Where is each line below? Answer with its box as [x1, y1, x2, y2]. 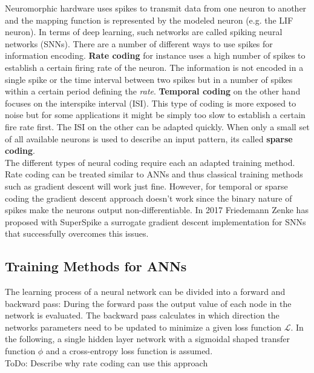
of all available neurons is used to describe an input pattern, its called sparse [5, 132, 293, 145]
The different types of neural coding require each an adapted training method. [5, 156, 295, 168]
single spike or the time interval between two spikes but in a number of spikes [5, 73, 293, 85]
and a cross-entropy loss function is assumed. [45, 345, 213, 357]
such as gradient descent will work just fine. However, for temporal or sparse [5, 179, 288, 192]
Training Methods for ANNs [5, 257, 187, 276]
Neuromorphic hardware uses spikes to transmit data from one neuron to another [5, 2, 307, 14]
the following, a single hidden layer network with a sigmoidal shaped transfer [5, 332, 290, 345]
